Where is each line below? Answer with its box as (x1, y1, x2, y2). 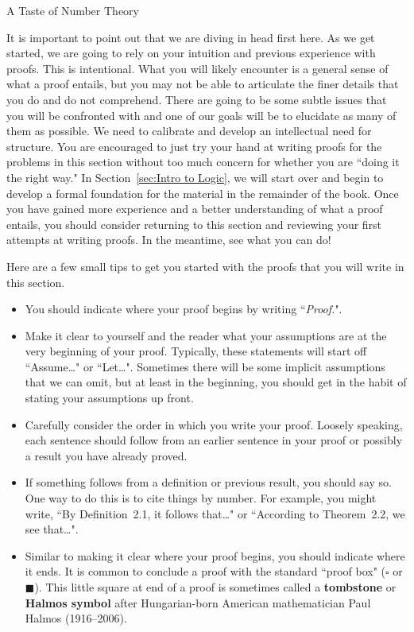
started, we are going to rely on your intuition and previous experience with (6, 45, 376, 61)
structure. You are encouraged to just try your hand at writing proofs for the (6, 138, 382, 154)
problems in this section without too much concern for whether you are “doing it (6, 153, 400, 170)
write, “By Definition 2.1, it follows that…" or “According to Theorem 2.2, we (25, 505, 405, 521)
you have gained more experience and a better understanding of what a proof (6, 200, 383, 217)
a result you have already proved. (25, 447, 188, 463)
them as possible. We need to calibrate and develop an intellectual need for (6, 122, 372, 139)
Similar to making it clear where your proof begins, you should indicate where (25, 547, 405, 564)
